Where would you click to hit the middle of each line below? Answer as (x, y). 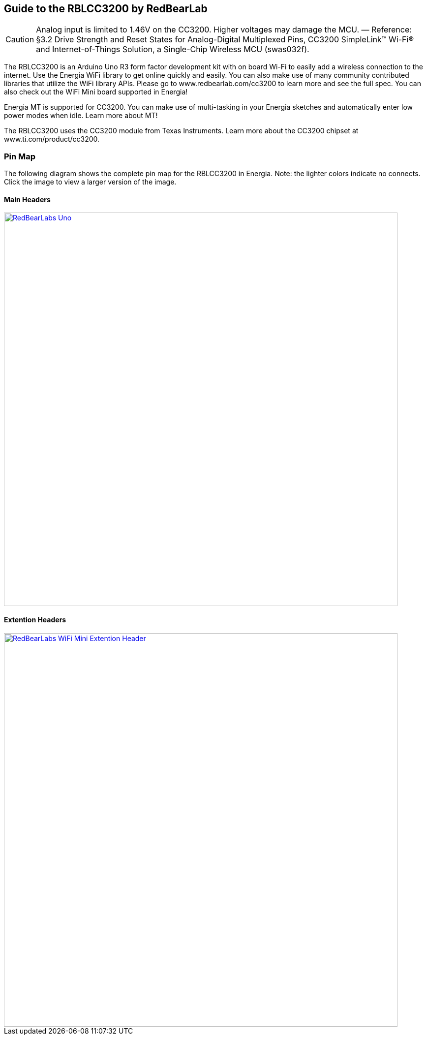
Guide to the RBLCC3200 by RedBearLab (106, 9)
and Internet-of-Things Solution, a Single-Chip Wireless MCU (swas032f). (173, 49)
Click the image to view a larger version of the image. (90, 182)
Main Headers (27, 199)
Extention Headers (35, 620)
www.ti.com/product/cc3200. (52, 139)
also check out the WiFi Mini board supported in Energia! (96, 92)
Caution (20, 40)
